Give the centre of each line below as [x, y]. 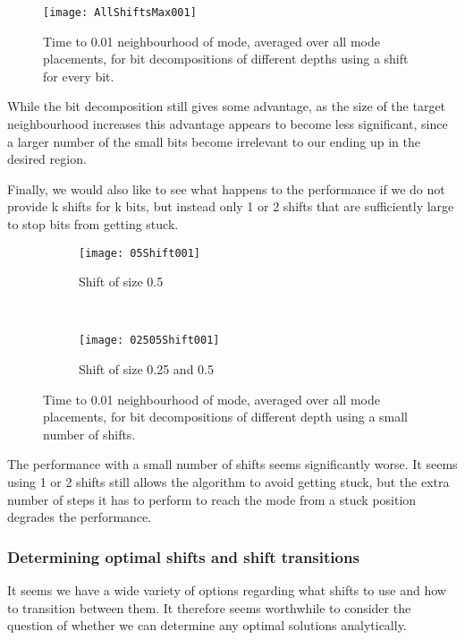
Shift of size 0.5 [121, 282]
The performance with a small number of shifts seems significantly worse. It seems [232, 464]
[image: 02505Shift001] [149, 341]
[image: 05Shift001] [140, 253]
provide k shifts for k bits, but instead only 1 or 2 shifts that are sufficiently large [231, 206]
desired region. [47, 159]
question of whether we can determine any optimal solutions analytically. [207, 625]
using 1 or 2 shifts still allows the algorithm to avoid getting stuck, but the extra [228, 482]
